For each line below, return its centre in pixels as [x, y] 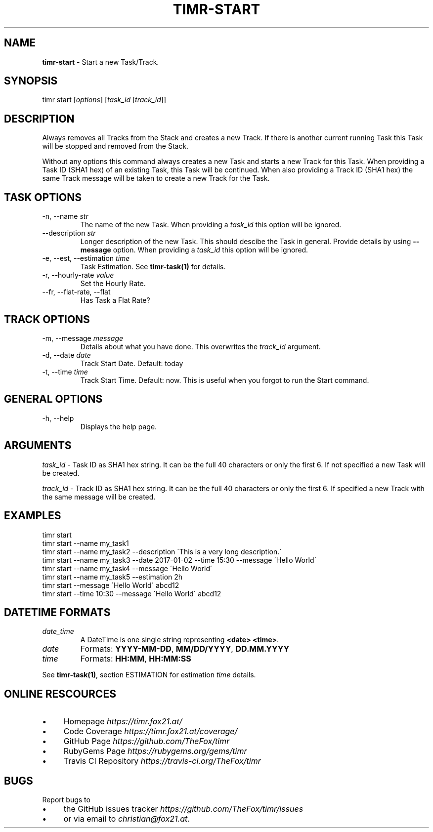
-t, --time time [65, 372]
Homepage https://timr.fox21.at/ [123, 722]
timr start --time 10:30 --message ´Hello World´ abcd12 [132, 593]
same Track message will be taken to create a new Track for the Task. [156, 178]
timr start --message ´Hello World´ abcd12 [111, 585]
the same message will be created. [99, 497]
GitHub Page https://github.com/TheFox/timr [147, 741]
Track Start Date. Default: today [132, 363]
